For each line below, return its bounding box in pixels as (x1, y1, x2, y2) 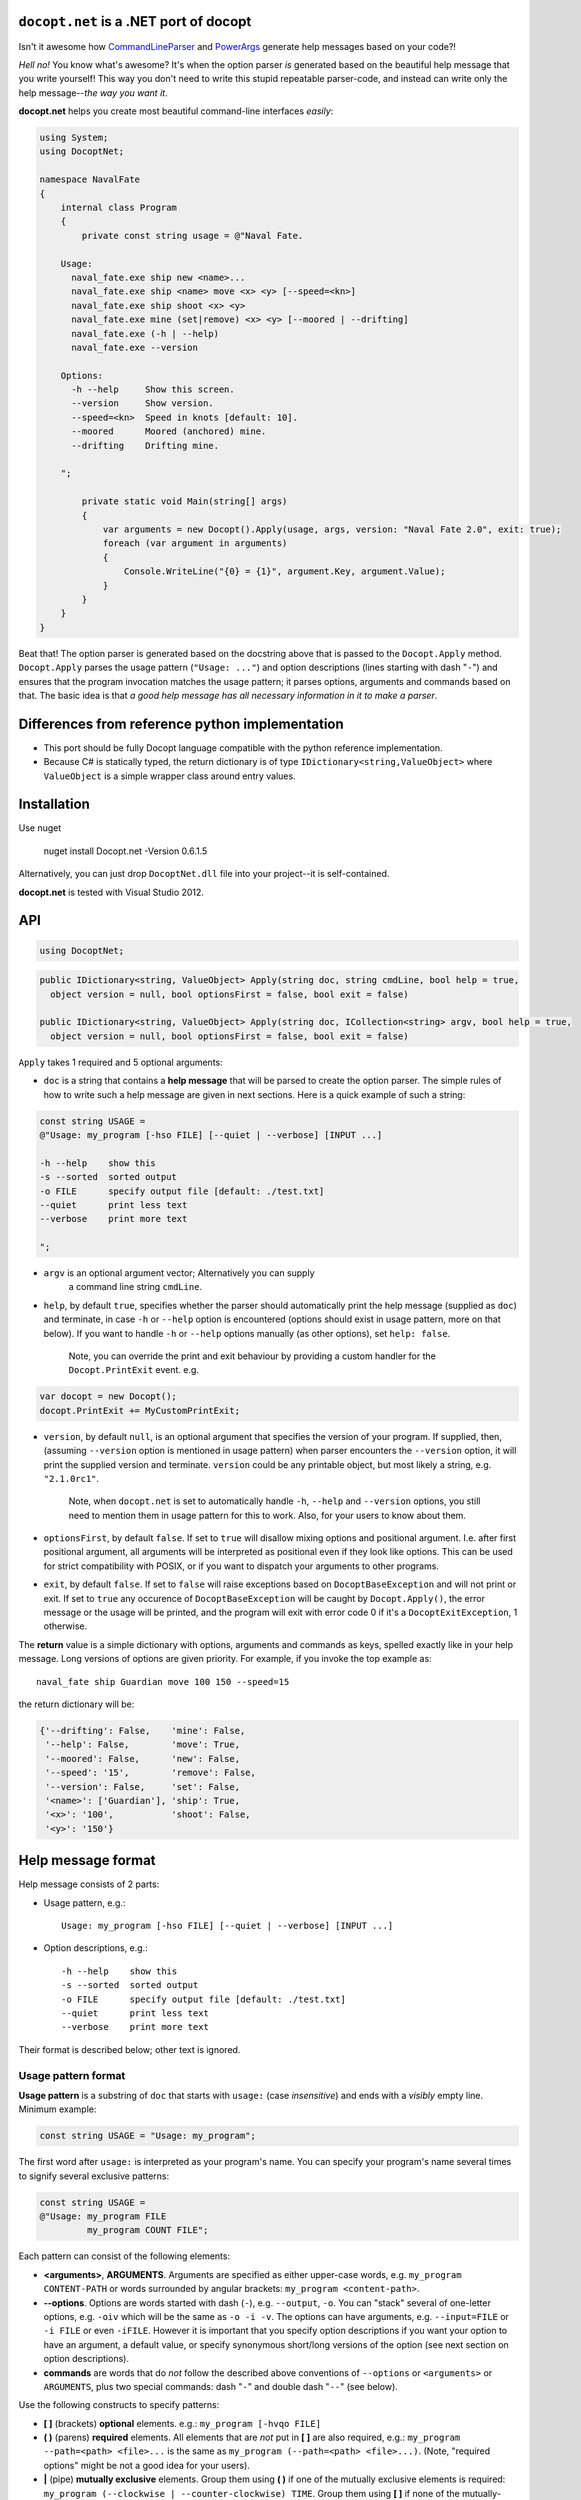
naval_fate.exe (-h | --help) (71, 328, 220, 339)
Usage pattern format (18, 2068, 126, 2082)
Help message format (18, 1852, 156, 1869)
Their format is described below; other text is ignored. (18, 2043, 241, 2055)
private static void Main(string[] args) (81, 496, 288, 507)
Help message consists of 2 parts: (18, 1878, 160, 1890)
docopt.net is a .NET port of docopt (18, 13, 252, 30)
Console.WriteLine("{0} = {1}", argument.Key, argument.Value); (123, 566, 446, 577)
